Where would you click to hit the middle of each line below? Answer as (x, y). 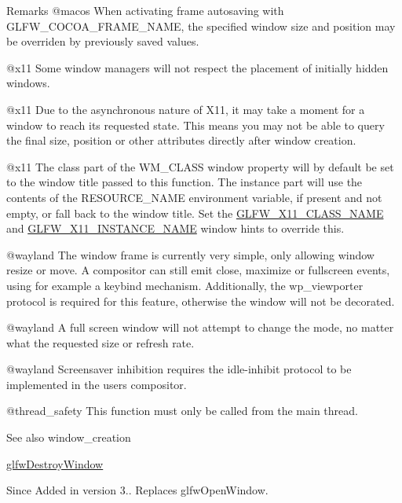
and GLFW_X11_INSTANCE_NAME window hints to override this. (175, 228)
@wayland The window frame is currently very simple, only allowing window (190, 254)
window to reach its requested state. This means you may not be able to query (196, 125)
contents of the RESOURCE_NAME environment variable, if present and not (194, 197)
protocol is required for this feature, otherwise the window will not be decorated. (201, 301)
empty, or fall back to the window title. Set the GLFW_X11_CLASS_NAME (195, 213)
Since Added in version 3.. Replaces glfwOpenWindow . (137, 490)
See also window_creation (69, 437)
